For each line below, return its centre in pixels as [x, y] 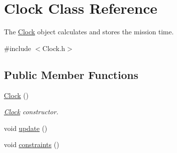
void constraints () [32, 144]
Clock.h [54, 48]
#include [18, 48]
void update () [26, 128]
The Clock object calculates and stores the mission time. [89, 32]
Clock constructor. [31, 112]
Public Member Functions [71, 74]
